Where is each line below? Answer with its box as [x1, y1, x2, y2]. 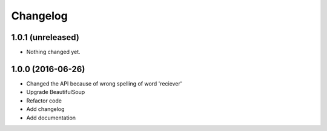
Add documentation [26, 114, 76, 121]
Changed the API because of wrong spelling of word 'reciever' [26, 79, 182, 87]
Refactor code [26, 97, 62, 104]
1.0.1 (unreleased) [11, 32, 80, 42]
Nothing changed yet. [26, 49, 81, 56]
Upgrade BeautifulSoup [26, 89, 85, 96]
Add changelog [26, 106, 65, 113]
